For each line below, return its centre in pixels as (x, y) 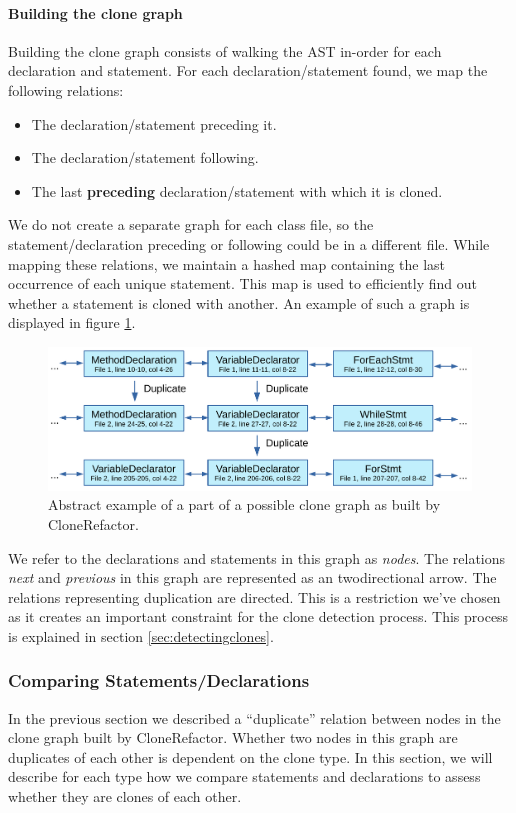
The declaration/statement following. (145, 157)
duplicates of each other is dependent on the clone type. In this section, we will (250, 756)
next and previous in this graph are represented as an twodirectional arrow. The (252, 577)
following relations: (66, 89)
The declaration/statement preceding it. (154, 123)
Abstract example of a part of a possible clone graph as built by (244, 504)
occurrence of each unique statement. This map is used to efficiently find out (242, 283)
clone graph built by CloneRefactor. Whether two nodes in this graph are (233, 737)
